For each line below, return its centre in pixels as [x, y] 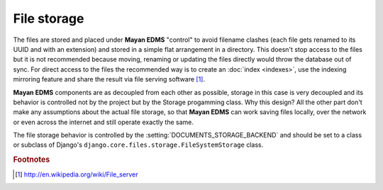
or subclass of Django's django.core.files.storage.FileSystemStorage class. [138, 145]
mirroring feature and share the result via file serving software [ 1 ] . [109, 79]
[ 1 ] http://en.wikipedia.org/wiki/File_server [77, 174]
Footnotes [32, 160]
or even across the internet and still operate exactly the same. [104, 122]
